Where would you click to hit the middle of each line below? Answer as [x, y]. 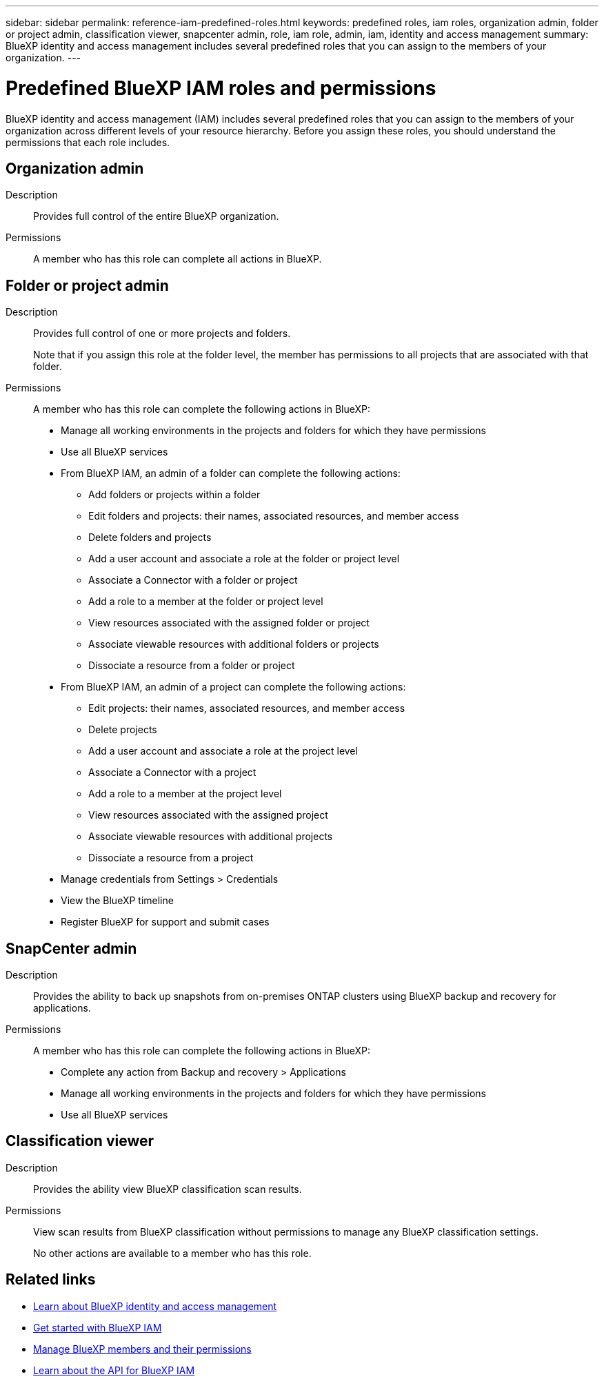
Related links [51, 1280]
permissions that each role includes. [88, 142]
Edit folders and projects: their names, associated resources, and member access [274, 516]
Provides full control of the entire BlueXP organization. [156, 216]
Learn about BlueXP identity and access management [155, 1306]
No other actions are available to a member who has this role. [172, 1253]
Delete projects [123, 730]
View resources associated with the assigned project [208, 815]
